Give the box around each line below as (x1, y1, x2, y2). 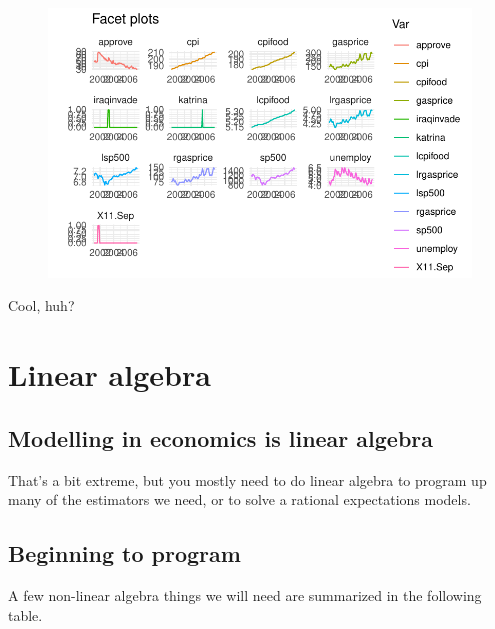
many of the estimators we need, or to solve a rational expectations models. (8, 489, 471, 510)
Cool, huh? (8, 295, 75, 316)
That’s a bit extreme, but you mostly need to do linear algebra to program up (8, 469, 487, 490)
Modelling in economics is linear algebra (8, 422, 434, 453)
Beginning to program (8, 538, 241, 569)
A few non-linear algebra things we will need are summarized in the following (8, 584, 482, 605)
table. (8, 604, 43, 625)
